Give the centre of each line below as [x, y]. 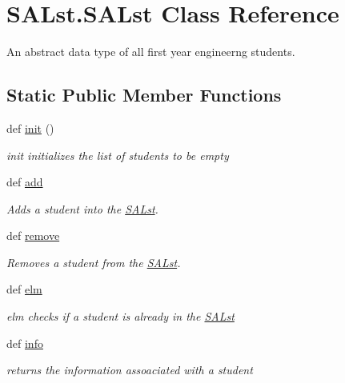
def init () [30, 128]
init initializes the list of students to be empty [118, 155]
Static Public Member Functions [144, 95]
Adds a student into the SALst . [82, 208]
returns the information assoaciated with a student [130, 370]
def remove [33, 235]
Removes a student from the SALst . [94, 262]
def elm [24, 289]
